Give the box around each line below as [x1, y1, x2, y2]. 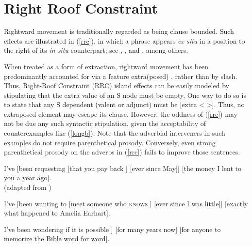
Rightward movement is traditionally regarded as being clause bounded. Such [4, 26, 234, 36]
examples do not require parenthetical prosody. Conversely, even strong [4, 137, 216, 147]
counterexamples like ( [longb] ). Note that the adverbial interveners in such [4, 128, 225, 138]
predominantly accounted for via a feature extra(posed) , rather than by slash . [4, 71, 237, 81]
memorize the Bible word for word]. [4, 233, 110, 244]
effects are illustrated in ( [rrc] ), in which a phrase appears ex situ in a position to [4, 35, 245, 46]
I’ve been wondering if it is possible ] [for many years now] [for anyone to [4, 224, 221, 234]
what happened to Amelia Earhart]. [4, 208, 110, 218]
